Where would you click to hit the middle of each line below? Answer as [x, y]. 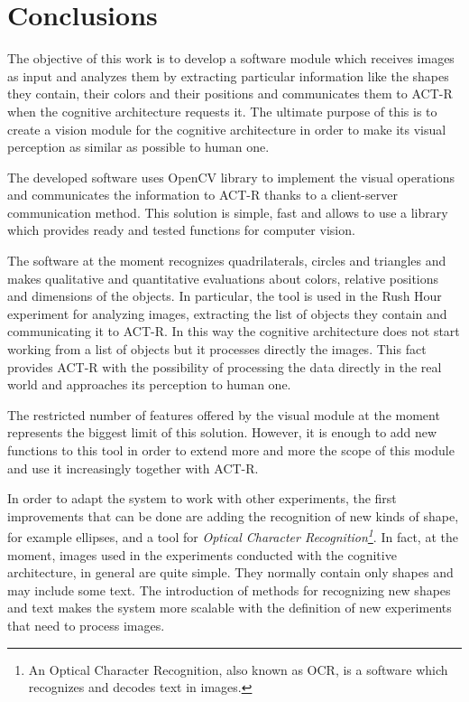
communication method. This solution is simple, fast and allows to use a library [228, 212]
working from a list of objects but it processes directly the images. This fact [217, 349]
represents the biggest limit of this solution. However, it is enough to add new [222, 432]
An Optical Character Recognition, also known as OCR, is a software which [238, 669]
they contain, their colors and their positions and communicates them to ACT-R [230, 94]
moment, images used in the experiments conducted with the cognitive [202, 554]
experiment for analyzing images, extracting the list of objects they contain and [227, 313]
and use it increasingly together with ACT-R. [133, 468]
